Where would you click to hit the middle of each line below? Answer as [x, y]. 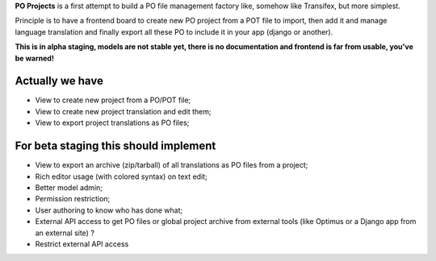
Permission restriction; [73, 199]
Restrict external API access [82, 244]
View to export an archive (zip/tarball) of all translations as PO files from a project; [172, 165]
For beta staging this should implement [115, 146]
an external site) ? [65, 233]
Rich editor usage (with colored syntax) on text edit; [121, 176]
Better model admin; [69, 187]
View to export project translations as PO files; [112, 123]
